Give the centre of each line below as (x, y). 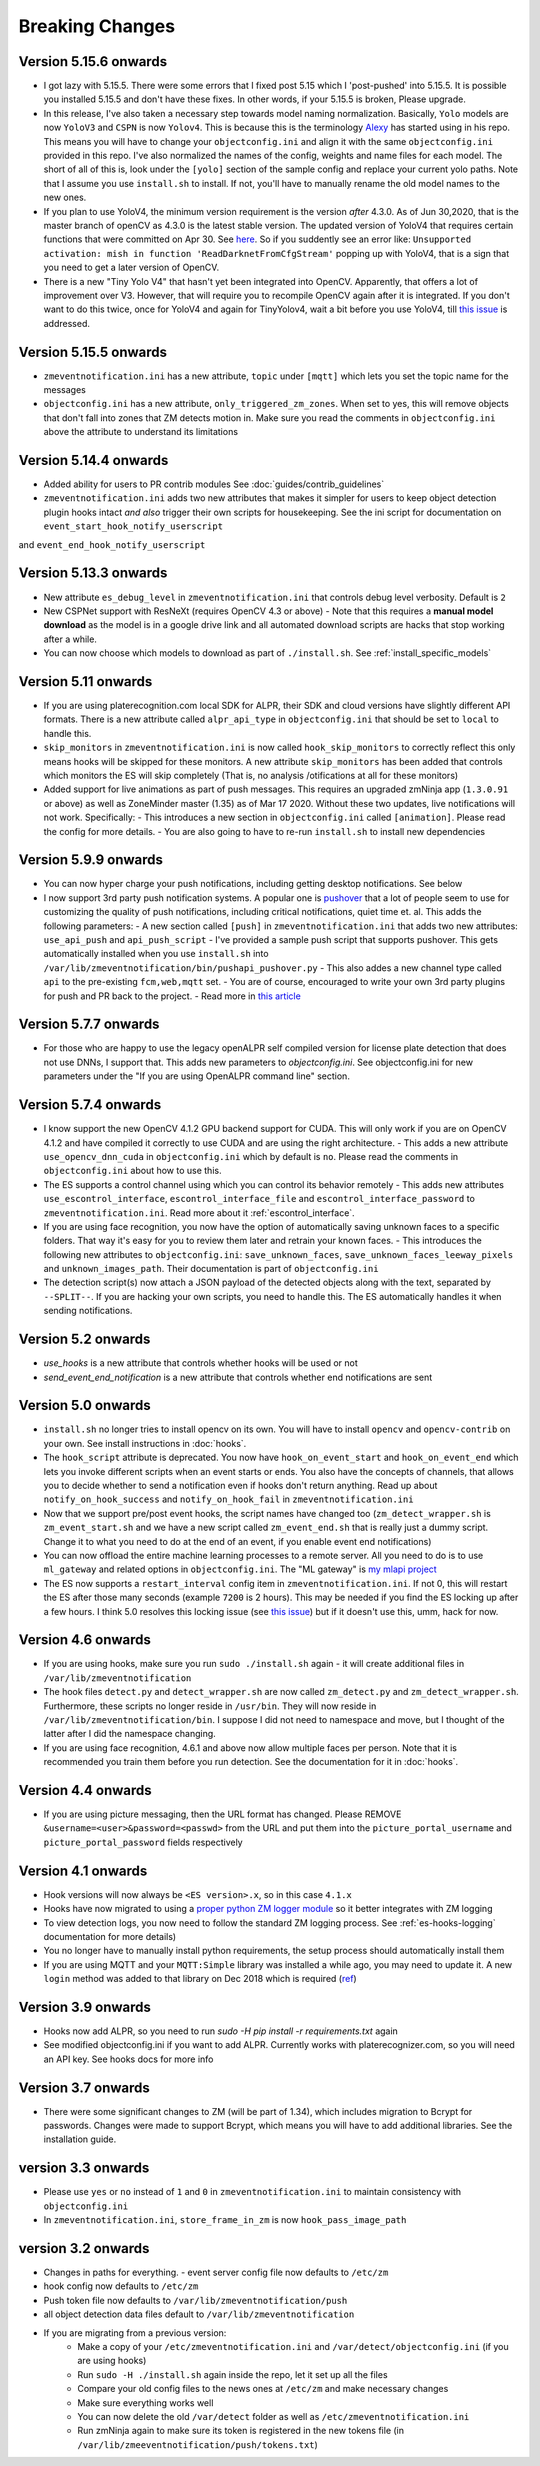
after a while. (70, 639)
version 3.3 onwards (84, 2168)
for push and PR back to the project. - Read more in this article (172, 996)
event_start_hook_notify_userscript (133, 526)
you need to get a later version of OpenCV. (131, 267)
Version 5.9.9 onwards (91, 860)
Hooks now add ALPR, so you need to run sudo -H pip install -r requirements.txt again (221, 2031)
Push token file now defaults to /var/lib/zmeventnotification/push (195, 2300)
